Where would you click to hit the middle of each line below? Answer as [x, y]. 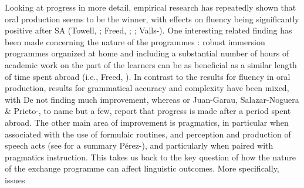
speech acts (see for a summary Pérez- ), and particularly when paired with [139, 145]
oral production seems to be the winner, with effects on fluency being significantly [152, 19]
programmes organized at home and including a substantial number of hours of [147, 53]
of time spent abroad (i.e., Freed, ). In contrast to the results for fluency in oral [148, 76]
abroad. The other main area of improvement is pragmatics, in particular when [147, 122]
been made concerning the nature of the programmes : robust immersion [135, 41]
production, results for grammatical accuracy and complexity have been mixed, [147, 88]
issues [15, 179]
